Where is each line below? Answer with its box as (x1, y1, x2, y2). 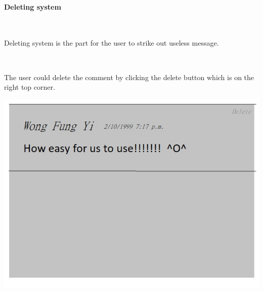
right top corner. (4, 82, 55, 92)
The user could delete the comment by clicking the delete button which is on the (4, 71, 254, 82)
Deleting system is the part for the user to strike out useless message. (4, 38, 219, 48)
